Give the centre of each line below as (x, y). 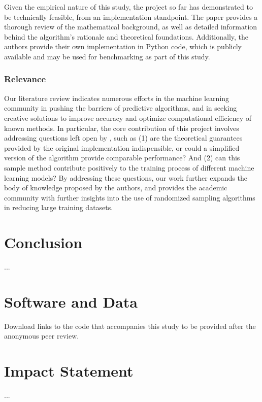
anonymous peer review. (42, 336)
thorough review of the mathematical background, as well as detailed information (131, 27)
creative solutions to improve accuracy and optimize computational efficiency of (128, 118)
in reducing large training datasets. (59, 207)
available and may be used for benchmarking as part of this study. (107, 56)
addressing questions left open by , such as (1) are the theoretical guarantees (123, 138)
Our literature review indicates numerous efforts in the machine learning (117, 98)
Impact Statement (69, 371)
